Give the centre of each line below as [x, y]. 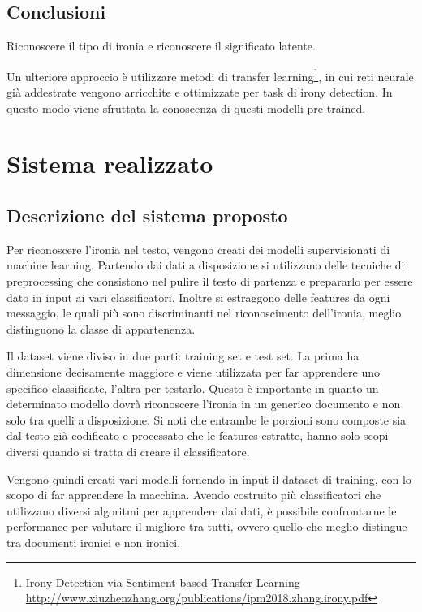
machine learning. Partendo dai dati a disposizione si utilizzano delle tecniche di [206, 265]
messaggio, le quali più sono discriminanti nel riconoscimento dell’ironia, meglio [204, 313]
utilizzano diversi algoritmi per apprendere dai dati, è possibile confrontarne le [202, 510]
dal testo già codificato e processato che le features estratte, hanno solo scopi [198, 435]
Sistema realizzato [110, 164]
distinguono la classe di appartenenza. [101, 328]
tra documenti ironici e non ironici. [94, 542]
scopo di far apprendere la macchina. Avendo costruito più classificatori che [194, 495]
